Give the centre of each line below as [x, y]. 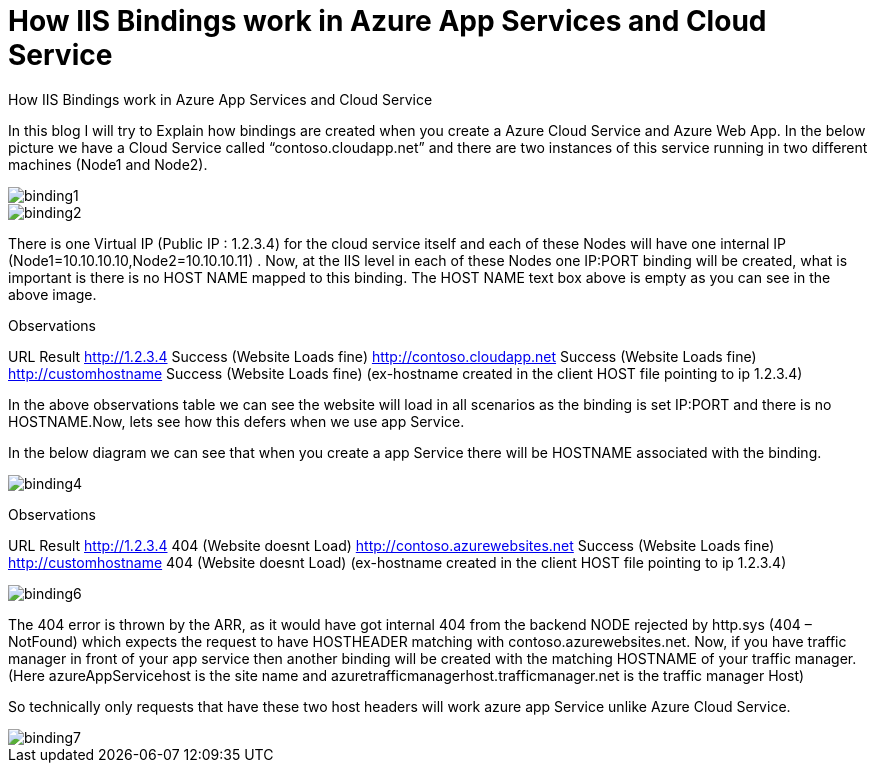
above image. [52, 294]
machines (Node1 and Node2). [108, 164]
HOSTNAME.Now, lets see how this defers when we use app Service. [236, 421]
